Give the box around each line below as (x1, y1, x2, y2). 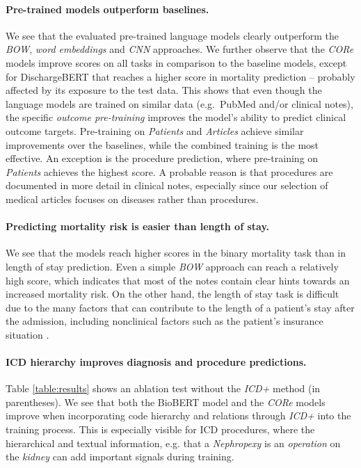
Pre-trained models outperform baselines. (6, 1, 209, 16)
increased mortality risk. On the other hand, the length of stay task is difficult (6, 287, 339, 301)
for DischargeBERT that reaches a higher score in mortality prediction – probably (6, 69, 355, 83)
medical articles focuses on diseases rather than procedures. (6, 191, 259, 206)
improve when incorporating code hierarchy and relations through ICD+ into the (6, 408, 351, 423)
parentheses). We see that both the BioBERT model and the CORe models (6, 394, 326, 409)
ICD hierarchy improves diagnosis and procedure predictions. (6, 355, 307, 369)
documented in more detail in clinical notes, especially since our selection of (6, 178, 328, 193)
